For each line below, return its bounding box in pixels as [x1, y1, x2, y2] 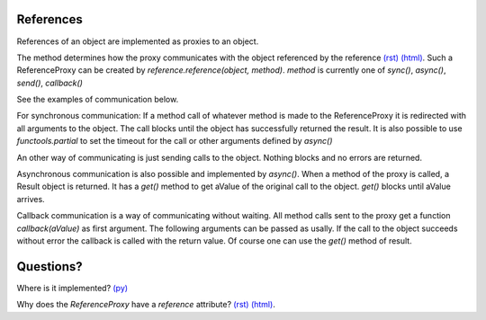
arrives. [16, 193, 45, 204]
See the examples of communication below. [16, 94, 179, 105]
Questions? [16, 259, 83, 274]
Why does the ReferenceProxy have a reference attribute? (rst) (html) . [16, 299, 276, 310]
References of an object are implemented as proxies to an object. [16, 36, 259, 47]
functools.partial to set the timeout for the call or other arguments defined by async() [16, 136, 333, 147]
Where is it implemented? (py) [16, 282, 129, 293]
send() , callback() [16, 77, 83, 88]
